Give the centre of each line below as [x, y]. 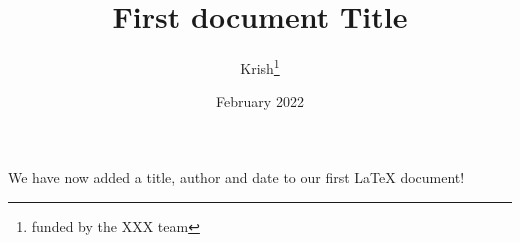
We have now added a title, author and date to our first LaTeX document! [236, 176]
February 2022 [260, 101]
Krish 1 [260, 66]
